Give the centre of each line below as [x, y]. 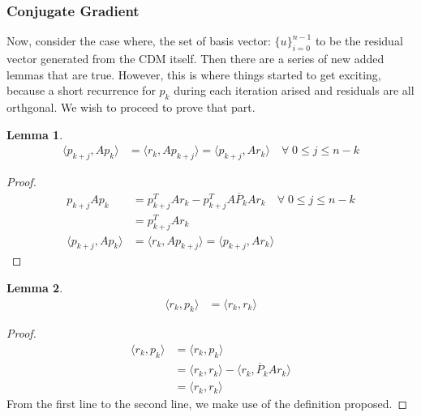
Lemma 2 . [35, 287]
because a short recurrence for [81, 90]
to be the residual [359, 41]
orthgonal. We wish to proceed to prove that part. [131, 107]
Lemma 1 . [35, 134]
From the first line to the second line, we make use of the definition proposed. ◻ [207, 404]
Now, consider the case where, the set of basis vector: [139, 41]
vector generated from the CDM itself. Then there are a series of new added [195, 59]
